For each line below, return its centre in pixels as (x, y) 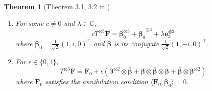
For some (29, 23)
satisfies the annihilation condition (97, 81)
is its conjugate (136, 43)
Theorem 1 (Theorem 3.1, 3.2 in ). (58, 6)
